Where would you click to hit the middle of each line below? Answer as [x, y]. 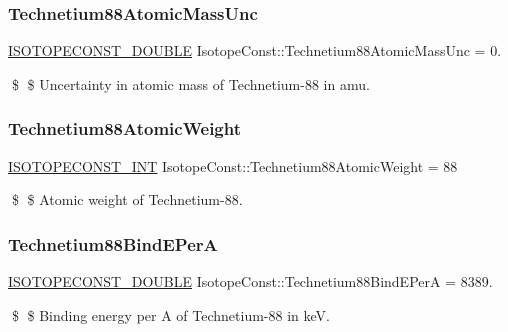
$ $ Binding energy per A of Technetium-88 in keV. [170, 314]
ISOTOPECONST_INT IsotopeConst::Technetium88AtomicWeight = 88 [233, 165]
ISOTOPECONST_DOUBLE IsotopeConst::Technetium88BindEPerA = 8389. [250, 281]
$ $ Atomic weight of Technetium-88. [127, 199]
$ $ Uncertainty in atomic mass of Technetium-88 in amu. [190, 83]
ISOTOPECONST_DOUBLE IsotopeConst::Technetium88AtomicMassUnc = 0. [255, 50]
